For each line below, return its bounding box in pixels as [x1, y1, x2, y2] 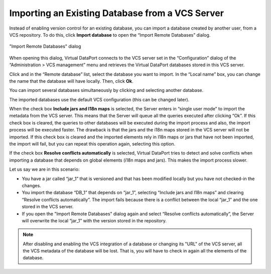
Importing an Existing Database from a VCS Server [9, 8, 224, 19]
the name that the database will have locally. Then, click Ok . [9, 78, 133, 84]
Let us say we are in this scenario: [9, 166, 80, 173]
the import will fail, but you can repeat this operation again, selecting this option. [9, 141, 176, 147]
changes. [22, 182, 41, 188]
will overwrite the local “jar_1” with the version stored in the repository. [22, 217, 167, 223]
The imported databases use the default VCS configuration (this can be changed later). [9, 96, 190, 102]
